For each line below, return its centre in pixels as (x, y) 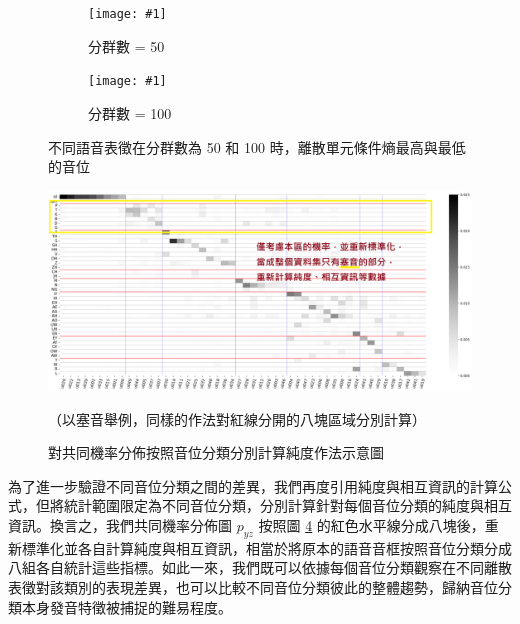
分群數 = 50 (126, 45)
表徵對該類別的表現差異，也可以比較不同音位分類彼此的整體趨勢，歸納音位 (253, 587)
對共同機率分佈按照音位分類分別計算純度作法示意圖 (216, 452)
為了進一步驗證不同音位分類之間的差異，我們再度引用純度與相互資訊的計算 (253, 485)
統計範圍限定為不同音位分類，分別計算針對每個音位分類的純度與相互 (287, 505)
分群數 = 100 (130, 112)
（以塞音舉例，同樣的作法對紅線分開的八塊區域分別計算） (237, 418)
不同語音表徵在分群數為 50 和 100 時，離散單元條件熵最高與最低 (257, 146)
